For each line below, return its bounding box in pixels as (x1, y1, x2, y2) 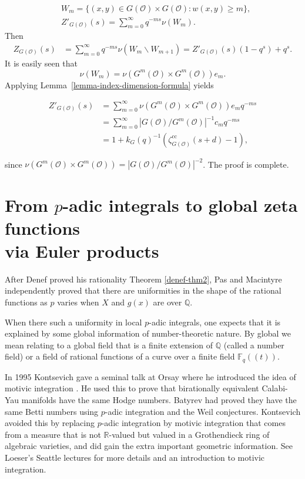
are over (153, 296, 182, 308)
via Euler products (5, 238, 159, 262)
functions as (5, 296, 48, 308)
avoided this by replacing (5, 417, 95, 429)
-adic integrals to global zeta (62, 192, 298, 217)
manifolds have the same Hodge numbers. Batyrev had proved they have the (21, 394, 297, 406)
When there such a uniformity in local (5, 315, 142, 328)
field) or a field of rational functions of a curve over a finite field (5, 350, 235, 362)
